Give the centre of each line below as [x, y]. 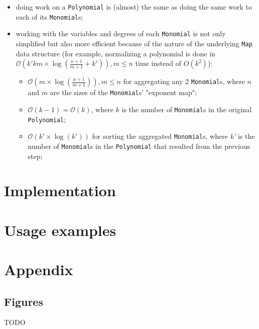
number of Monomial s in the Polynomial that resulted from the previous [139, 146]
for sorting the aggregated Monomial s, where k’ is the [173, 136]
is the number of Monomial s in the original [187, 109]
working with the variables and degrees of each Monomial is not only [121, 33]
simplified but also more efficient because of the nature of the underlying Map [134, 43]
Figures [24, 301]
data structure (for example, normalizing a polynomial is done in [115, 53]
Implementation [60, 190]
